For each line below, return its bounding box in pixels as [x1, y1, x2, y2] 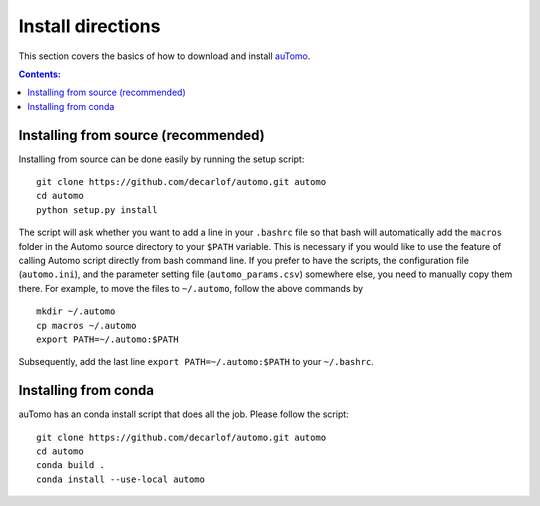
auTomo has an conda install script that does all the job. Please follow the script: [18, 408, 349, 420]
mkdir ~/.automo [36, 306, 116, 317]
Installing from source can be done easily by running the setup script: [18, 153, 305, 165]
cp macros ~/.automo [36, 320, 137, 331]
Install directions [18, 15, 161, 37]
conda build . [36, 460, 105, 471]
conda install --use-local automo [36, 473, 205, 485]
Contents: [18, 68, 62, 80]
